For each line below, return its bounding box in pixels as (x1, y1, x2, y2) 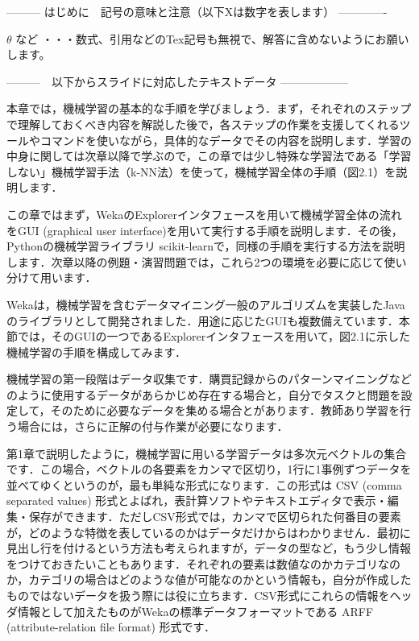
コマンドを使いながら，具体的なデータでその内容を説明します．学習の (39, 131, 413, 148)
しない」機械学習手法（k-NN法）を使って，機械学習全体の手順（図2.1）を (6, 163, 396, 180)
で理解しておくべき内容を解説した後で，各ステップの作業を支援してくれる (6, 115, 400, 132)
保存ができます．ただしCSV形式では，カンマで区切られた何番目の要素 (28, 508, 401, 525)
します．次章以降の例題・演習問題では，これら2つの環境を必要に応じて (6, 253, 384, 270)
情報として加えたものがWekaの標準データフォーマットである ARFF (17, 602, 374, 619)
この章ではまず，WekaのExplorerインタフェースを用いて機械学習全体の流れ (6, 205, 402, 222)
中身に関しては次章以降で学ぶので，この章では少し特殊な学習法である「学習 (6, 147, 412, 164)
